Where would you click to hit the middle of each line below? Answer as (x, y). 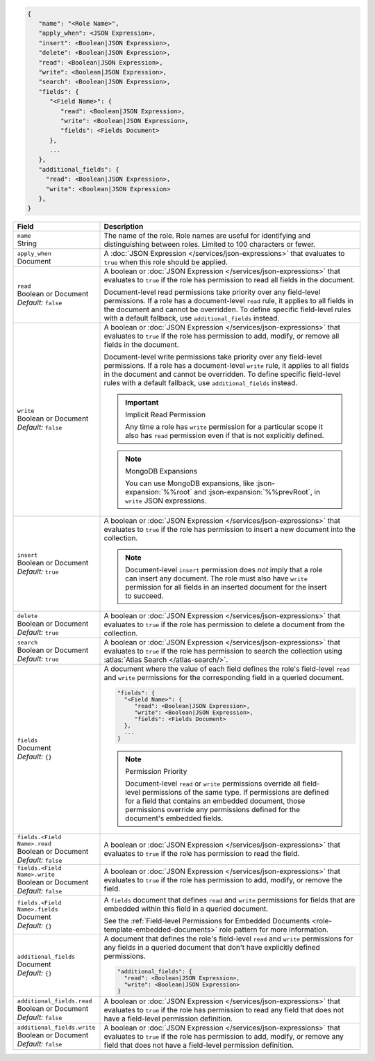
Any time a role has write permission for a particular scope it (224, 427)
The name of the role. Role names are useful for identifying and (207, 236)
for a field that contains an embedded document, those (215, 801)
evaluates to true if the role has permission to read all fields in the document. (230, 280)
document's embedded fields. (174, 818)
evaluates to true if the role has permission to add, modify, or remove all (222, 336)
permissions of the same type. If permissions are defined (235, 793)
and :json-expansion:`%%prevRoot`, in (257, 492)
